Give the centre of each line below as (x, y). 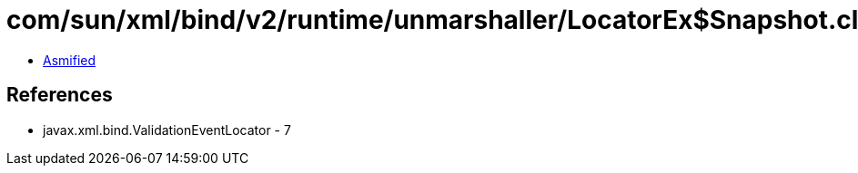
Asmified (70, 60)
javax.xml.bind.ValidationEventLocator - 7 (167, 130)
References (60, 95)
